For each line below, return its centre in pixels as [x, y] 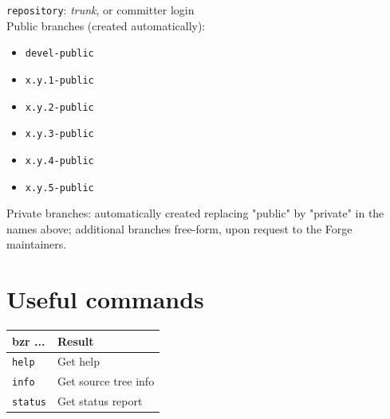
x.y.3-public [59, 134]
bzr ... [29, 341]
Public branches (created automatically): [106, 25]
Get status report [100, 401]
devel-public [59, 54]
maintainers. [37, 244]
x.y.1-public [59, 80]
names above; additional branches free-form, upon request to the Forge [179, 228]
